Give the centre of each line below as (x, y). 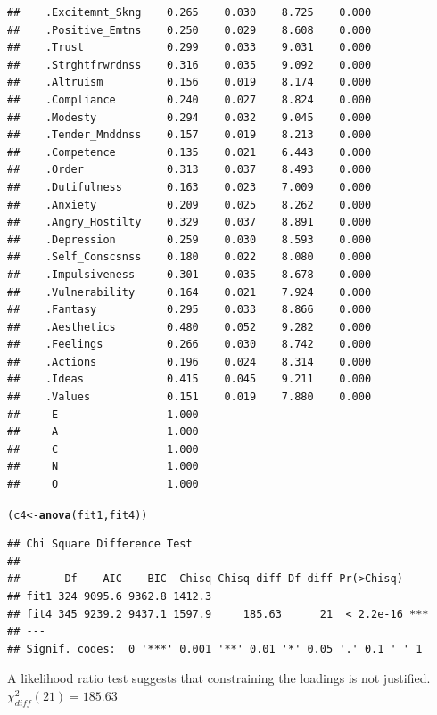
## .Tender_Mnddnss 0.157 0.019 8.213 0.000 (190, 135)
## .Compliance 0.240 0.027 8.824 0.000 (190, 99)
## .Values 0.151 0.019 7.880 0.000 (190, 397)
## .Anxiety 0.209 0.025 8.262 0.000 (190, 205)
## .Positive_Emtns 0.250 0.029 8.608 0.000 (190, 30)
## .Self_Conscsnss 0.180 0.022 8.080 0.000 (190, 257)
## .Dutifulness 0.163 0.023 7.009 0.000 (190, 187)
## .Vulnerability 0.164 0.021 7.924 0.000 (190, 292)
